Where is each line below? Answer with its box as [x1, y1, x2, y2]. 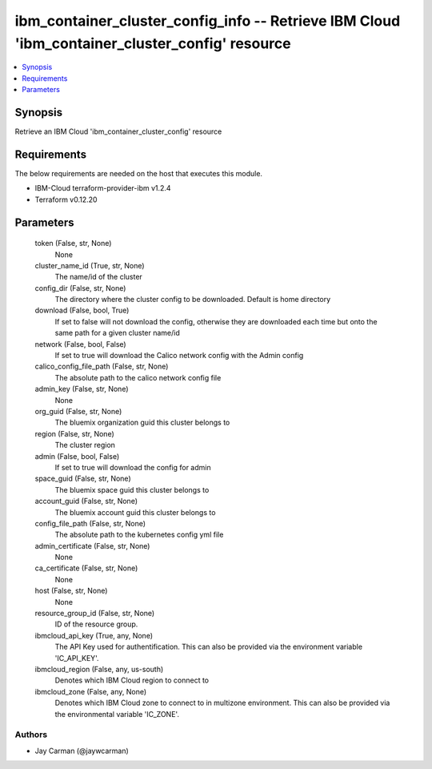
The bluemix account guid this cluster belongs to [54, 507, 216, 517]
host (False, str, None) [34, 586, 108, 596]
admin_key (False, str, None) [34, 384, 129, 394]
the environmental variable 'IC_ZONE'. [54, 709, 180, 719]
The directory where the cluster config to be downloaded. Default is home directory [54, 295, 331, 304]
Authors [14, 729, 48, 740]
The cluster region [54, 441, 116, 450]
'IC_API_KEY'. [54, 653, 99, 662]
